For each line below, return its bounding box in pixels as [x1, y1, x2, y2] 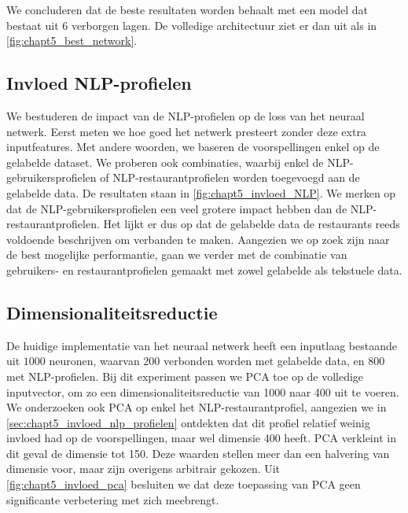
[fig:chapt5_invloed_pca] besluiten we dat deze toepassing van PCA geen [6, 476, 361, 493]
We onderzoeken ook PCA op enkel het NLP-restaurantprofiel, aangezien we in [6, 399, 387, 415]
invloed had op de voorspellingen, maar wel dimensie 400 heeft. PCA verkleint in [6, 430, 396, 446]
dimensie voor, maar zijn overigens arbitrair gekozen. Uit [6, 460, 281, 477]
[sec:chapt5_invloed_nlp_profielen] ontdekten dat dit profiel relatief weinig [6, 414, 370, 430]
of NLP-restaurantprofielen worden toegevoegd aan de [100, 169, 360, 186]
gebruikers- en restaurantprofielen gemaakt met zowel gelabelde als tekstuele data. [6, 261, 402, 278]
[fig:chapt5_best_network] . [6, 32, 138, 49]
